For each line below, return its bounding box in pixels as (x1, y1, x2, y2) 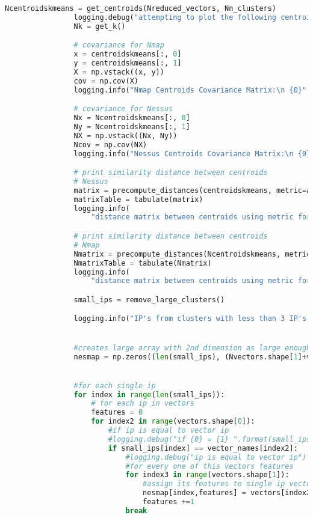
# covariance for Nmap (73, 41, 164, 50)
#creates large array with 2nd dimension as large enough (73, 343, 311, 352)
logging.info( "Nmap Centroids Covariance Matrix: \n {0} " (73, 85, 307, 94)
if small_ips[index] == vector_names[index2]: (108, 443, 298, 452)
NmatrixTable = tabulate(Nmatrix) (73, 258, 212, 267)
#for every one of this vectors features (125, 462, 294, 471)
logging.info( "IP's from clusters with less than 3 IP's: (73, 314, 311, 323)
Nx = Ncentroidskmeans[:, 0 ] (73, 114, 190, 123)
